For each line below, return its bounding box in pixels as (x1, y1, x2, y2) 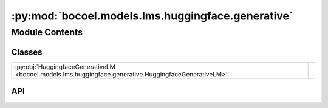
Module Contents (11, 27, 83, 38)
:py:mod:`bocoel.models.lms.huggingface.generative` (11, 9, 293, 22)
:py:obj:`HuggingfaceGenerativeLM (15, 62, 115, 71)
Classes (11, 47, 43, 57)
